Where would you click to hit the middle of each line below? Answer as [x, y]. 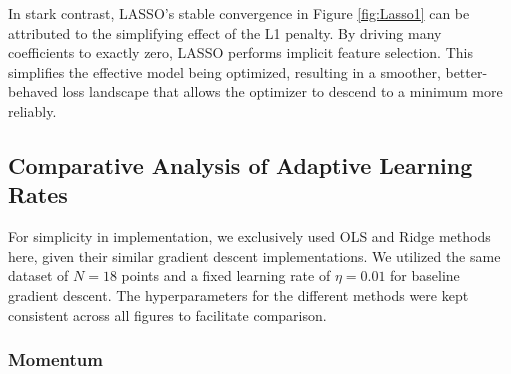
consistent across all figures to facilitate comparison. [167, 314]
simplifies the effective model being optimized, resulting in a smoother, [224, 71]
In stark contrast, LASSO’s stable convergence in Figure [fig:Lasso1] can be [239, 13]
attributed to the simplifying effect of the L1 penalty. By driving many [225, 32]
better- [466, 71]
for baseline [425, 275]
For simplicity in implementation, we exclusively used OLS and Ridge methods [249, 236]
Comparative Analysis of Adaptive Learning [240, 164]
